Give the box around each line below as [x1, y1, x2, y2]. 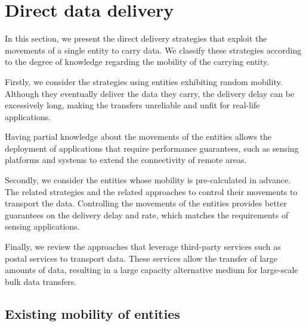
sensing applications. [5, 220, 80, 233]
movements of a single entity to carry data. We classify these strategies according [5, 43, 302, 56]
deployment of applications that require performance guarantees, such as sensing [5, 142, 299, 154]
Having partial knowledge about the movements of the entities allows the [5, 130, 272, 143]
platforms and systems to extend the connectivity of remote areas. [5, 153, 247, 166]
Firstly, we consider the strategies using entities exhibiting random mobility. [5, 75, 283, 87]
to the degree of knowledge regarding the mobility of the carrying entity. [5, 55, 270, 68]
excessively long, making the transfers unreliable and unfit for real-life [5, 99, 260, 111]
